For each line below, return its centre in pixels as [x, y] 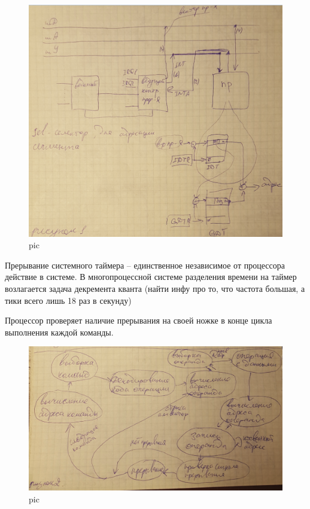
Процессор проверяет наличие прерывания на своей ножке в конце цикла [139, 320]
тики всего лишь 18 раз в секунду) [68, 300]
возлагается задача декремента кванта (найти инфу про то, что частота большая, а [155, 289]
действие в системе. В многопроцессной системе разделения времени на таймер [151, 277]
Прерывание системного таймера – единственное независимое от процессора [145, 265]
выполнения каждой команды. [59, 332]
